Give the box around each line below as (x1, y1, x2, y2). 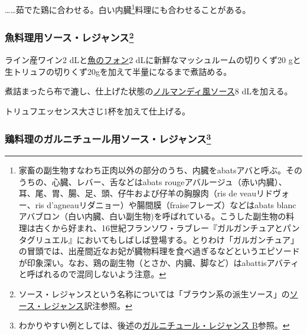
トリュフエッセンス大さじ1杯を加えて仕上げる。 (5, 104, 191, 117)
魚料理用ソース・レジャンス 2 (5, 29, 134, 45)
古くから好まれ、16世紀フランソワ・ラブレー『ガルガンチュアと (35, 221, 283, 234)
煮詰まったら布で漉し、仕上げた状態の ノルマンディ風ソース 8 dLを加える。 (5, 85, 293, 97)
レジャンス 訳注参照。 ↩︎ (43, 299, 132, 311)
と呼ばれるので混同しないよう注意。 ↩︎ (18, 268, 166, 280)
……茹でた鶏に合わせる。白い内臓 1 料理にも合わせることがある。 (5, 2, 251, 15)
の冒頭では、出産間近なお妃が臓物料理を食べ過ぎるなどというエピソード (18, 245, 300, 257)
